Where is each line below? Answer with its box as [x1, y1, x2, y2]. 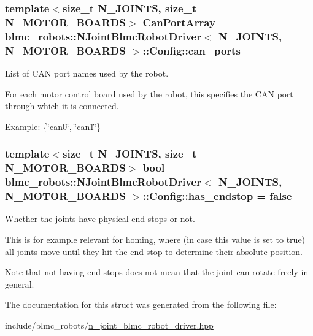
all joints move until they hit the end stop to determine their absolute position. [5, 245, 303, 258]
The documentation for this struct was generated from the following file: [5, 298, 277, 311]
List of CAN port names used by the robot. [5, 66, 169, 79]
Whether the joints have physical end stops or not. [5, 212, 195, 225]
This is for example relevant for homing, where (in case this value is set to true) [5, 232, 306, 245]
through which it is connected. [5, 99, 119, 112]
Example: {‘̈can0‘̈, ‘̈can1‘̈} [5, 120, 101, 132]
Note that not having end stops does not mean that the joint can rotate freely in [5, 265, 309, 278]
